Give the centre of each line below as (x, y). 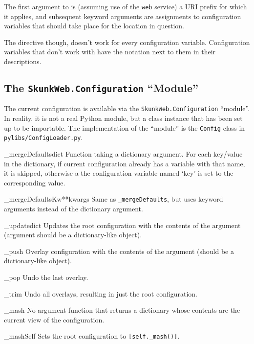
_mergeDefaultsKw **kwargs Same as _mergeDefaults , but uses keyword (114, 199)
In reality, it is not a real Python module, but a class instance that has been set (123, 118)
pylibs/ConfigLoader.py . (43, 137)
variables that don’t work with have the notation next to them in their (110, 52)
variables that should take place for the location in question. (94, 26)
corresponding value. (35, 182)
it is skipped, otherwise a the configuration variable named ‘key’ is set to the (119, 173)
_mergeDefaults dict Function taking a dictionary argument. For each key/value (123, 153)
